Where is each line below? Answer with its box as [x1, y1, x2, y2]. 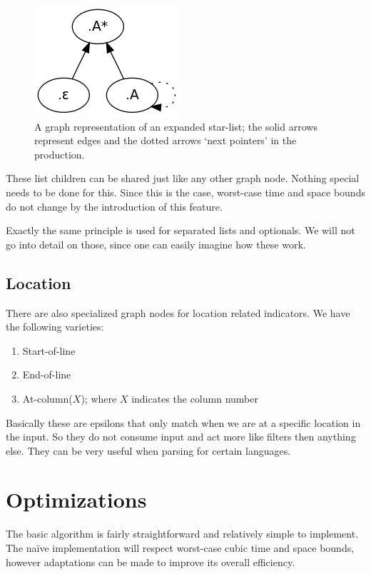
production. [34, 146, 85, 161]
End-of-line [22, 367, 71, 382]
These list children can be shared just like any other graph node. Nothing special [6, 171, 360, 186]
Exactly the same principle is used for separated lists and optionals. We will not [6, 223, 355, 238]
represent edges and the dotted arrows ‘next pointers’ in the [34, 133, 297, 148]
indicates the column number [131, 391, 258, 406]
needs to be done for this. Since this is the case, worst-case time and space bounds [6, 184, 365, 199]
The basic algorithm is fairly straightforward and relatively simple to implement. [6, 526, 359, 541]
